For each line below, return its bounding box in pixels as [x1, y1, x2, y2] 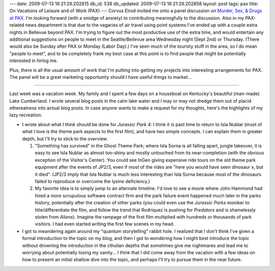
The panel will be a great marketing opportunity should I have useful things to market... [9, 74, 192, 80]
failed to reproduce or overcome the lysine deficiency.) [35, 178, 150, 184]
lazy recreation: [9, 112, 42, 118]
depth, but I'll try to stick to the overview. [22, 135, 108, 142]
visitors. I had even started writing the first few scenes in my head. [35, 221, 175, 227]
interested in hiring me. [9, 57, 58, 64]
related [9, 22, 24, 28]
